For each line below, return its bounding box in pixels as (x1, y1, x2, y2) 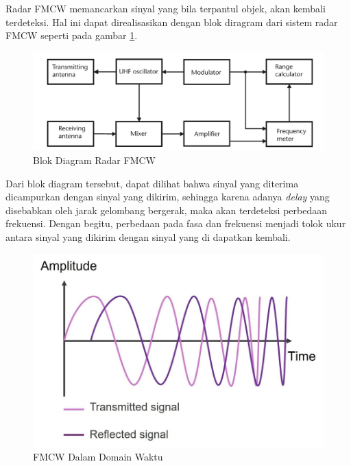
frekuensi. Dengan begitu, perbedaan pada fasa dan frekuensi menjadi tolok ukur (5, 216, 346, 231)
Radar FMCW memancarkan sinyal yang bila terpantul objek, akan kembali (5, 1, 326, 15)
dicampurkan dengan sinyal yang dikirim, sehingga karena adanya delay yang (5, 189, 330, 204)
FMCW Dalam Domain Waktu (33, 450, 163, 464)
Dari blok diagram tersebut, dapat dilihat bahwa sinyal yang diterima (5, 176, 299, 190)
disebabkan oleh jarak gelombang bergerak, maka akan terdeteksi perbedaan (5, 202, 327, 217)
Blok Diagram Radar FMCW (33, 153, 156, 167)
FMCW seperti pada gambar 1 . (5, 28, 138, 43)
